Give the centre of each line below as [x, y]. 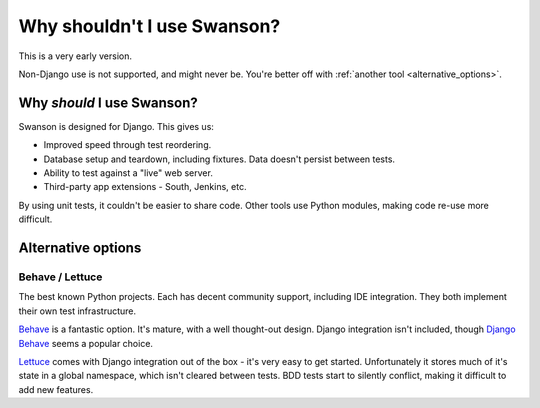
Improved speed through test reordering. [127, 145]
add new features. [56, 389]
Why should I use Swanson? [108, 102]
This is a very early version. [75, 56]
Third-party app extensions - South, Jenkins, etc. [145, 187]
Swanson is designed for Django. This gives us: [116, 126]
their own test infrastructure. [77, 311]
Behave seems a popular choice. [86, 343]
